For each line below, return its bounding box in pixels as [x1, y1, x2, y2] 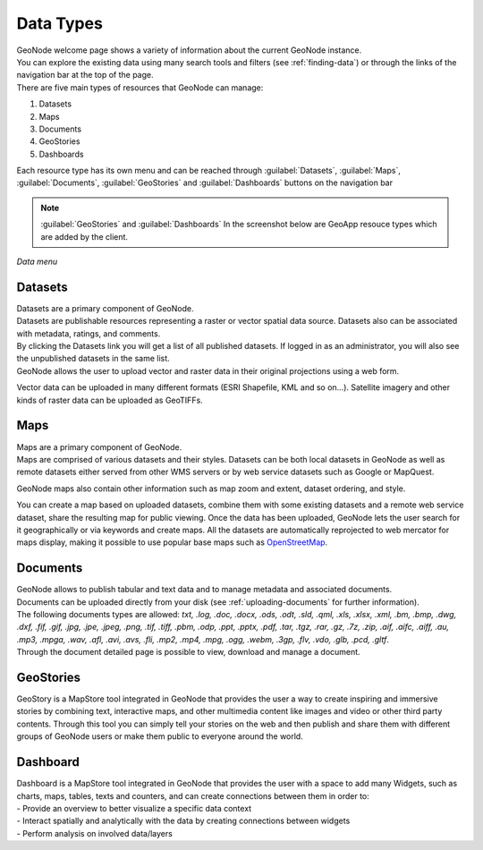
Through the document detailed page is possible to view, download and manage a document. [16, 647, 361, 658]
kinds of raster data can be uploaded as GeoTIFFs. [16, 395, 203, 405]
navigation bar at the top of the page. [16, 70, 154, 81]
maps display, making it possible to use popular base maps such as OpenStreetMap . [16, 537, 328, 548]
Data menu [16, 256, 58, 268]
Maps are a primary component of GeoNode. [16, 441, 182, 452]
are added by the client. [40, 231, 129, 242]
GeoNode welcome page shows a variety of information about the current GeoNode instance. [16, 45, 362, 55]
